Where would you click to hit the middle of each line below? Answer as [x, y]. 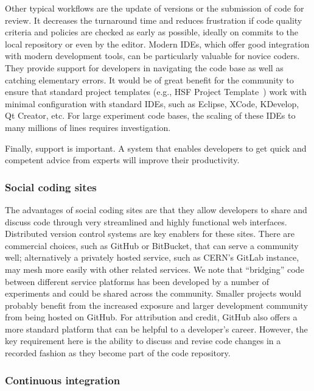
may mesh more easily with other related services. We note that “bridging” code [155, 269]
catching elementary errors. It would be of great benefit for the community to [149, 79]
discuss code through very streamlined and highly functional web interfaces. [146, 221]
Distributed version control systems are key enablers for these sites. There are [150, 234]
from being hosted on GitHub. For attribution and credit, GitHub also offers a [151, 317]
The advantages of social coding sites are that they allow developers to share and [156, 209]
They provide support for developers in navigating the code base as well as [144, 67]
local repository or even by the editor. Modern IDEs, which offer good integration [157, 44]
